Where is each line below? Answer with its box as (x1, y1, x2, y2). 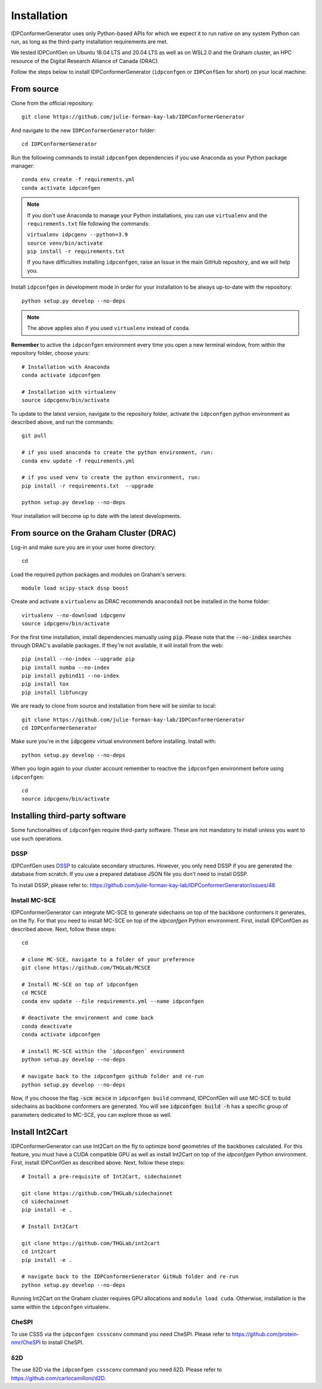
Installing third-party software (11, 811, 126, 821)
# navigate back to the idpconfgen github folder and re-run (21, 1073, 204, 1080)
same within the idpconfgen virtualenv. (11, 1303, 110, 1310)
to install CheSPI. (42, 1339, 84, 1346)
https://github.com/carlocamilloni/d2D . (11, 1374, 107, 1381)
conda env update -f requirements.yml (21, 457, 135, 464)
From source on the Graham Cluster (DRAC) (11, 528, 177, 538)
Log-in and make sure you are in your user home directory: (11, 544, 156, 551)
